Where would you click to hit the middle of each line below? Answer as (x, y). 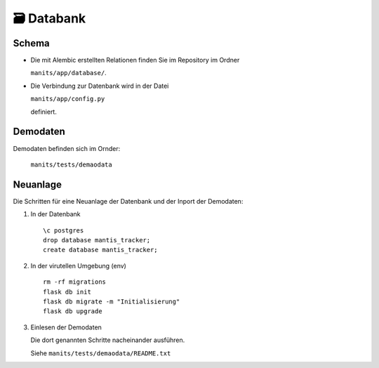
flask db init (67, 292)
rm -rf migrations (75, 282)
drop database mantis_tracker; (97, 240)
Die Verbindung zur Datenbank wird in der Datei (100, 86)
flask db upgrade (73, 311)
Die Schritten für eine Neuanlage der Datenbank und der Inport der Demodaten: (128, 201)
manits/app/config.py (68, 99)
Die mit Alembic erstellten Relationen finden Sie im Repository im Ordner (135, 60)
